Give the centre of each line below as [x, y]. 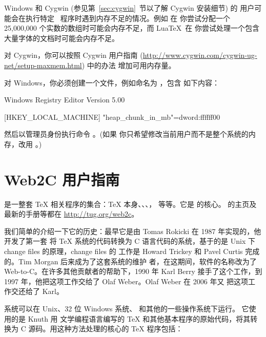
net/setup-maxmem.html [43, 65]
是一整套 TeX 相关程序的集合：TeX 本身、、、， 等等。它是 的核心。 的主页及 [130, 204]
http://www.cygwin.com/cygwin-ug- [200, 55]
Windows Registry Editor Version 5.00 [65, 100]
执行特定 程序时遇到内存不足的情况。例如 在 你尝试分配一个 [128, 18]
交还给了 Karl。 [37, 291]
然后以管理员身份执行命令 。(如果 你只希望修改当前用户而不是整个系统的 [126, 134]
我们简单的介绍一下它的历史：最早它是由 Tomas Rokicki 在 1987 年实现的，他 [133, 231]
